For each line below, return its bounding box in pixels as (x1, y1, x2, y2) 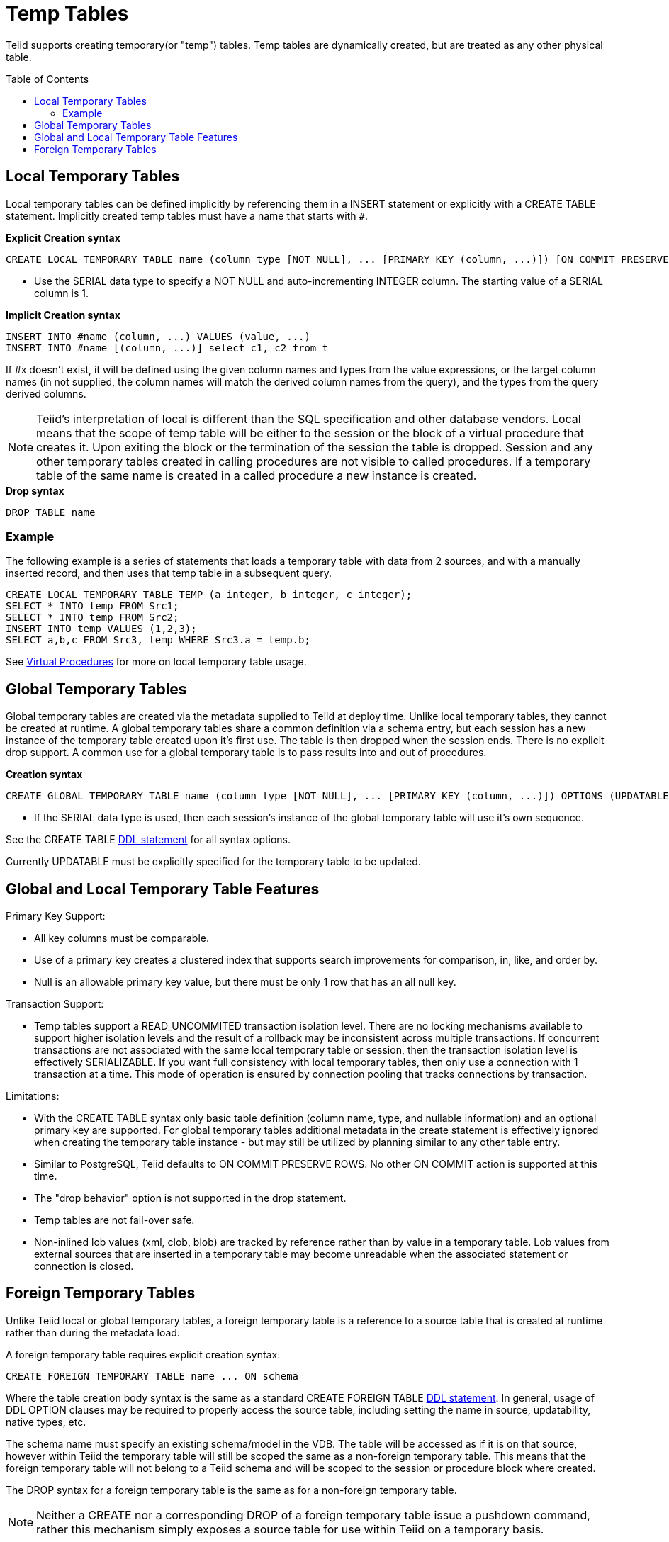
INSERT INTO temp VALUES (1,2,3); (6, 623, 197, 635)
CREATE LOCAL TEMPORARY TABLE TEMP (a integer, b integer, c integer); (6, 589, 412, 601)
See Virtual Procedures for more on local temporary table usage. (6, 655, 307, 668)
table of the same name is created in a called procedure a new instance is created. (36, 468, 477, 483)
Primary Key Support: (6, 910, 106, 923)
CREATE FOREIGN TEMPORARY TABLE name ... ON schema (6, 1370, 299, 1382)
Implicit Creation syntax (6, 308, 120, 321)
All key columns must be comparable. (34, 932, 210, 945)
